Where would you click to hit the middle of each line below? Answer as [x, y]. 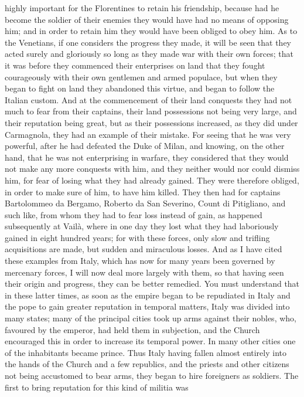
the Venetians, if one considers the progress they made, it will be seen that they [148, 42]
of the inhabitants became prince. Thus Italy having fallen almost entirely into [146, 352]
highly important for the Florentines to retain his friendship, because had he [142, 8]
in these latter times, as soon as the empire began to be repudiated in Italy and [148, 295]
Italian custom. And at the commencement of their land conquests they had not [148, 99]
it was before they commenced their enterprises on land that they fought [135, 65]
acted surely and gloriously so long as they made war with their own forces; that [149, 54]
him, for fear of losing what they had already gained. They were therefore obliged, [152, 180]
